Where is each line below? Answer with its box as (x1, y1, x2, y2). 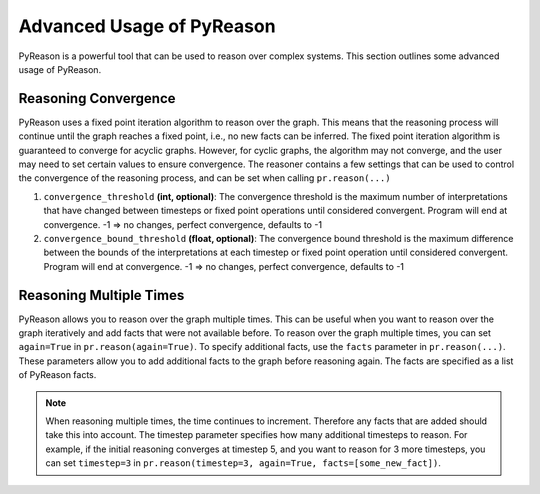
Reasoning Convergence (18, 90, 176, 107)
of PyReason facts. (18, 369, 97, 381)
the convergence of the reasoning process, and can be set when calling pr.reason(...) (18, 172, 391, 184)
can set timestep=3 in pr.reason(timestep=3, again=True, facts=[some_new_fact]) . (45, 457, 442, 469)
